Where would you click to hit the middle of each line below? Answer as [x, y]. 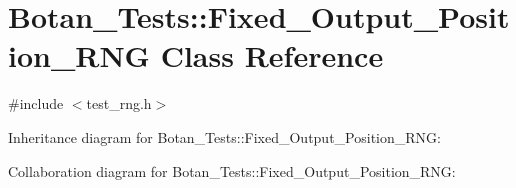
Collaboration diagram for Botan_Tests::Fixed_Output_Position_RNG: [232, 170]
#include [36, 103]
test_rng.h [119, 103]
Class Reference [272, 55]
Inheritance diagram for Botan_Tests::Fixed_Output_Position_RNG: [224, 136]
